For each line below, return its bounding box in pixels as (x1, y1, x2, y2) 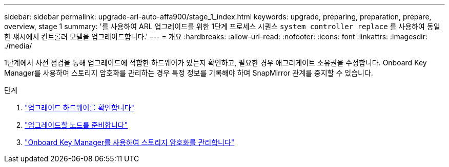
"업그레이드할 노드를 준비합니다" (25, 121, 128, 129)
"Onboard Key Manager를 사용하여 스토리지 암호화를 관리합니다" (25, 138, 235, 147)
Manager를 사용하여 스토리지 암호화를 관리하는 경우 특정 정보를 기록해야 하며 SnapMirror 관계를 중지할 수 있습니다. (4, 68, 373, 77)
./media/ (4, 41, 32, 50)
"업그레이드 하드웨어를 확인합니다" (25, 103, 135, 112)
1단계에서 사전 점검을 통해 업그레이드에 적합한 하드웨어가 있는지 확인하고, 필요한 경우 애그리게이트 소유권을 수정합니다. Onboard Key (4, 58, 427, 67)
